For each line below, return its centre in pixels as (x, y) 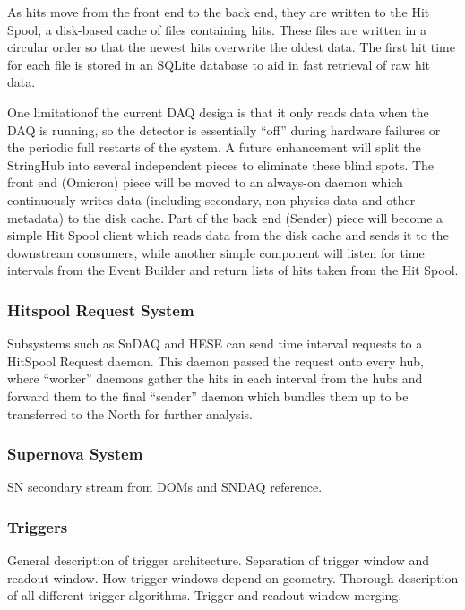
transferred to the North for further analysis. (130, 413)
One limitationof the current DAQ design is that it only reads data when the (218, 112)
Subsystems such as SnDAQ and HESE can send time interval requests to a (215, 344)
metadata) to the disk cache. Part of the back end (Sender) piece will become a (225, 217)
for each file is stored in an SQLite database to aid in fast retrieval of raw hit (219, 64)
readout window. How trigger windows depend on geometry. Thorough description (233, 577)
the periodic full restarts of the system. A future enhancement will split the (214, 147)
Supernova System (75, 454)
